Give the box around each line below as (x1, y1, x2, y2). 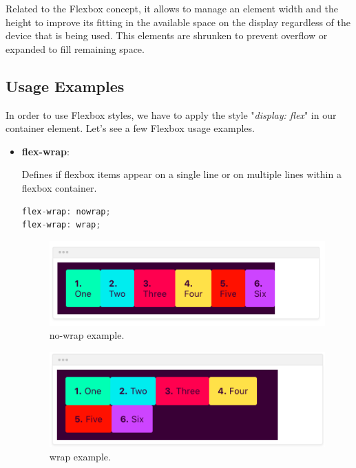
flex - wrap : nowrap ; (21, 206, 111, 216)
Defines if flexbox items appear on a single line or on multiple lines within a (21, 167, 342, 181)
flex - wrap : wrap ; (21, 220, 101, 230)
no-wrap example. (49, 328, 125, 342)
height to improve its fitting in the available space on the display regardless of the (6, 14, 350, 29)
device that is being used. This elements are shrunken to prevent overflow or (6, 28, 328, 43)
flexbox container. (21, 180, 97, 194)
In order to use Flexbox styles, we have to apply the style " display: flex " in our (6, 107, 337, 122)
